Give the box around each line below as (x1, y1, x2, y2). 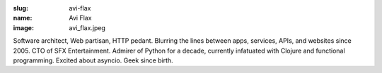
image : (13, 23, 35, 32)
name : (13, 14, 33, 22)
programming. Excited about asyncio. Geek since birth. (13, 56, 173, 65)
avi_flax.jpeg (69, 23, 106, 32)
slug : (13, 4, 28, 12)
